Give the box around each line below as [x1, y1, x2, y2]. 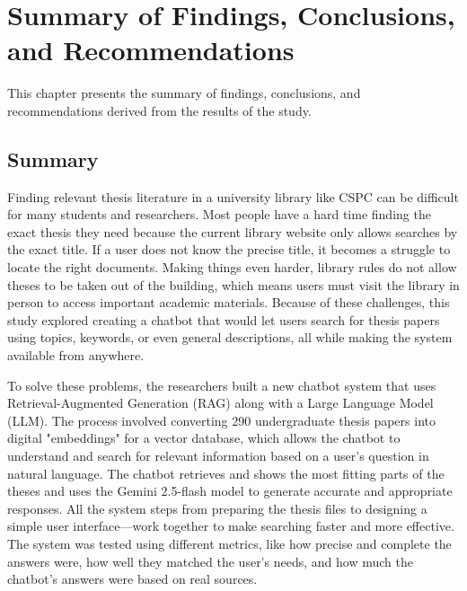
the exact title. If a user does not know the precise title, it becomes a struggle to [7, 240, 451, 259]
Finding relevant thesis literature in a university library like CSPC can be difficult [7, 187, 459, 206]
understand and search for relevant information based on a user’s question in [7, 446, 429, 465]
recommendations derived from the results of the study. [7, 101, 312, 119]
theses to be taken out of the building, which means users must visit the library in [7, 275, 460, 294]
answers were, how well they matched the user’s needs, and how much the [7, 551, 413, 570]
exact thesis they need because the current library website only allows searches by [7, 222, 458, 241]
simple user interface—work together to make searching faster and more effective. [7, 516, 454, 535]
